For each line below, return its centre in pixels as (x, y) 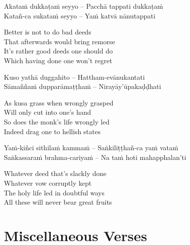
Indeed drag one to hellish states (52, 131)
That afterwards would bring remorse (60, 41)
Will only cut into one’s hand (48, 112)
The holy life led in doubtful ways (54, 192)
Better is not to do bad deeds (48, 32)
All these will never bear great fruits (58, 202)
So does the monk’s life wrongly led (57, 121)
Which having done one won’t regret (58, 60)
